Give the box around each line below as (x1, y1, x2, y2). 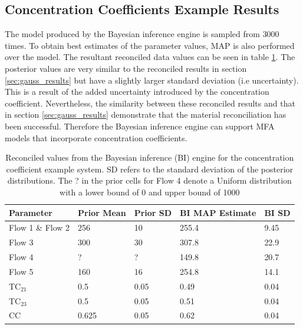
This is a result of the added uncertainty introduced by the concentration (5, 85, 269, 98)
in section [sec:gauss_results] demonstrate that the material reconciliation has (5, 108, 286, 121)
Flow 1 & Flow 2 (9, 221, 70, 234)
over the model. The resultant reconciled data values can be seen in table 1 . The (5, 51, 295, 63)
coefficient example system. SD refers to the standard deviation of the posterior (6, 162, 294, 175)
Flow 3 (9, 236, 34, 248)
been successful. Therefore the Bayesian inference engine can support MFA (5, 119, 275, 132)
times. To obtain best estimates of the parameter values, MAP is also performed (5, 39, 295, 51)
